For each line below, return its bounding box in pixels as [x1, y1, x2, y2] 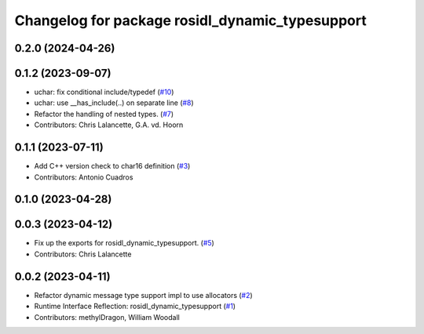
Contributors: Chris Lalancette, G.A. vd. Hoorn [34, 120, 184, 129]
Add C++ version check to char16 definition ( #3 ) [34, 162, 191, 171]
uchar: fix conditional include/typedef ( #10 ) [34, 87, 174, 97]
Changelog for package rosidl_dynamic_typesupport [14, 12, 367, 29]
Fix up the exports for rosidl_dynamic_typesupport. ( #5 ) [34, 238, 215, 248]
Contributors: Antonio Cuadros [34, 172, 133, 182]
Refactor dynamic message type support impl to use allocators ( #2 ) [34, 290, 253, 300]
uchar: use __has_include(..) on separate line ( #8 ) [34, 98, 194, 107]
